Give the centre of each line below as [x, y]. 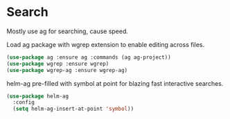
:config [24, 102]
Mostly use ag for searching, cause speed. [68, 31]
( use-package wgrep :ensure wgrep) [58, 64]
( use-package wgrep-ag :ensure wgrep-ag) [67, 70]
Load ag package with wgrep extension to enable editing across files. [106, 44]
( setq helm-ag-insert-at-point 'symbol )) [73, 109]
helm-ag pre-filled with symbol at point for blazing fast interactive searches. [115, 83]
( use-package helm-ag [38, 96]
